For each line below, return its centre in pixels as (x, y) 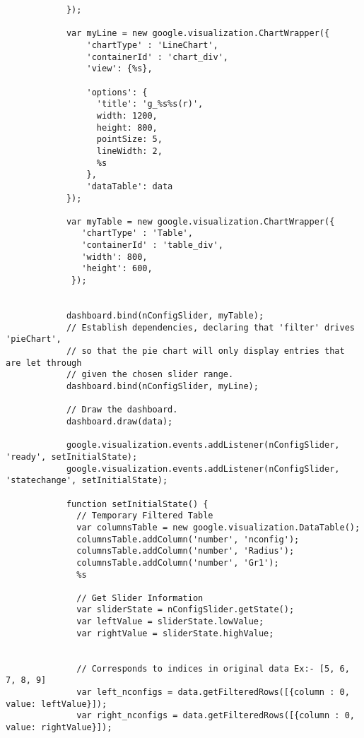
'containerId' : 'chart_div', (157, 57)
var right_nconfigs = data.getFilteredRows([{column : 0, (216, 716)
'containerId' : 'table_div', (152, 245)
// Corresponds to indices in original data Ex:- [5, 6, (213, 668)
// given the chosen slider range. (150, 375)
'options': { (117, 92)
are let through (44, 363)
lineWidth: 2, (129, 151)
